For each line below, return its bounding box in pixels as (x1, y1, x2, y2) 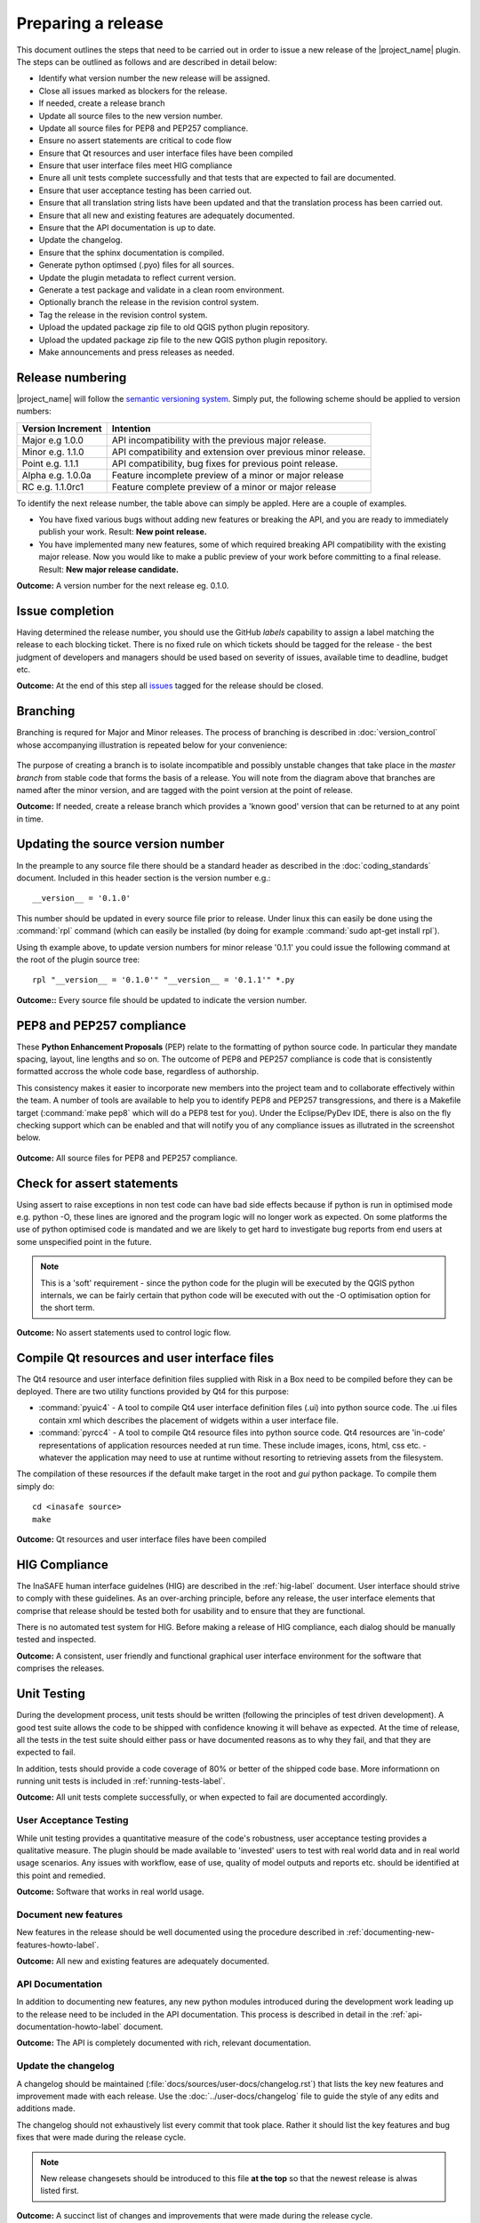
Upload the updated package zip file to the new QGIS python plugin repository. (38, 334, 328, 345)
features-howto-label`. (16, 1939, 100, 1950)
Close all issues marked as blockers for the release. (38, 85, 228, 96)
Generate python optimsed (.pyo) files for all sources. (38, 260, 235, 270)
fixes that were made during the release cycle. (16, 2132, 187, 2143)
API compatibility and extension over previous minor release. (111, 445, 366, 458)
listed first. (40, 2186, 80, 2196)
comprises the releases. (16, 1663, 105, 1673)
